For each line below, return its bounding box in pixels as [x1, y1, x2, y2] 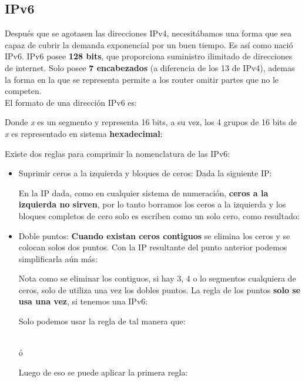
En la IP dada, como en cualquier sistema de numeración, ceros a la [18, 186, 269, 199]
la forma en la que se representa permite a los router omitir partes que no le [5, 73, 279, 85]
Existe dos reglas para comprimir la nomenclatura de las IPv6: [5, 147, 230, 159]
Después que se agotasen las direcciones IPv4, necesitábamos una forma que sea [5, 27, 291, 39]
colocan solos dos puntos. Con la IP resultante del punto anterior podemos [18, 241, 287, 253]
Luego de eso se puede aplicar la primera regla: [18, 366, 188, 378]
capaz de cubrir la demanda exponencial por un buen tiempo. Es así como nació [5, 38, 293, 51]
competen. [5, 85, 42, 97]
